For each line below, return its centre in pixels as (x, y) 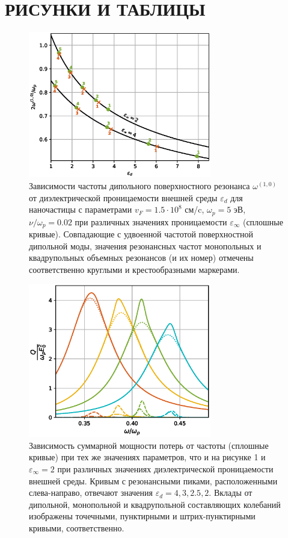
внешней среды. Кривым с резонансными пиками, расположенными (153, 480)
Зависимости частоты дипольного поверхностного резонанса (139, 186)
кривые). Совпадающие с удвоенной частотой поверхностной (141, 234)
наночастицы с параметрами (81, 209)
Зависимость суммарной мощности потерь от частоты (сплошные (149, 445)
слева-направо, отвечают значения (91, 493)
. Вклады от (231, 493)
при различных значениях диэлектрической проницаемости (165, 469)
